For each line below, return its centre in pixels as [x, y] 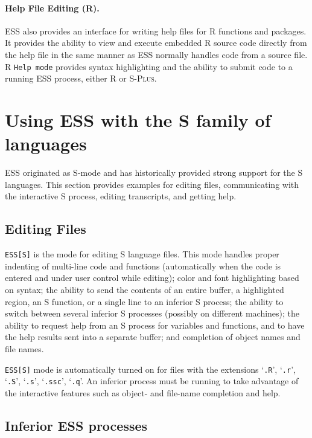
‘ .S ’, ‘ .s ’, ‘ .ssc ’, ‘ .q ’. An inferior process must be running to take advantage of [152, 381]
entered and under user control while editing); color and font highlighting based [152, 278]
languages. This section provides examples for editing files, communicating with [152, 184]
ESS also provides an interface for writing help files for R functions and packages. [156, 31]
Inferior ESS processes [76, 425]
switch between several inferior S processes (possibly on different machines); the [152, 313]
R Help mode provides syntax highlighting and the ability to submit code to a [149, 66]
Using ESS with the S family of [138, 120]
